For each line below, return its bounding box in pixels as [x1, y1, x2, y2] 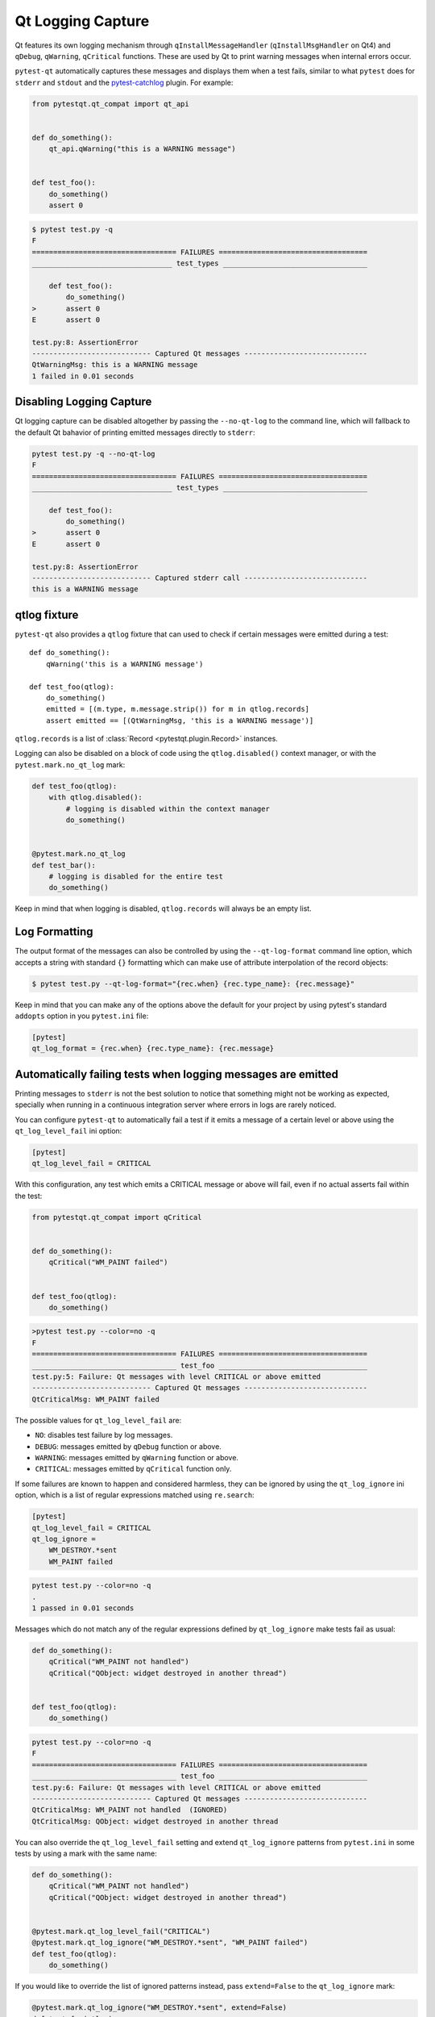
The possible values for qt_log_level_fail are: [14, 1415, 182, 1425]
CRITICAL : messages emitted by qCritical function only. [35, 1464, 232, 1474]
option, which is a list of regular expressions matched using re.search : [14, 1490, 255, 1500]
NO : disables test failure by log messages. [35, 1430, 173, 1440]
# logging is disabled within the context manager [65, 804, 270, 813]
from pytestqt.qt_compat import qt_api [31, 99, 189, 108]
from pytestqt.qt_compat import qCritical [31, 1213, 202, 1221]
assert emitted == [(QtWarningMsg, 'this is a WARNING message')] [45, 716, 314, 725]
